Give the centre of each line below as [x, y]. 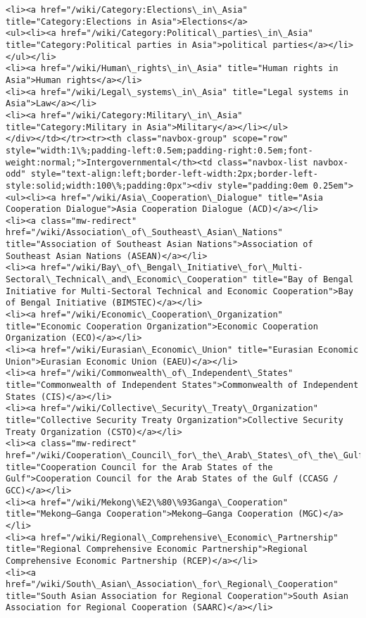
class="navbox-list [263, 162]
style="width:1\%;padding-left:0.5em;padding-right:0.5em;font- [159, 150]
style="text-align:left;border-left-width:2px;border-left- [174, 174]
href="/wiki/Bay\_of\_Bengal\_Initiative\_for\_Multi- [172, 268]
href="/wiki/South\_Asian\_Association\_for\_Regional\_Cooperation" [172, 585]
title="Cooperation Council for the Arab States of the [139, 467]
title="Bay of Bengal [303, 280]
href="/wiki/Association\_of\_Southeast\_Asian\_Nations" [144, 233]
